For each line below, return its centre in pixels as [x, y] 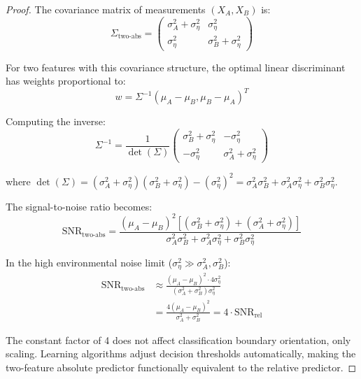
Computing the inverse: [56, 121]
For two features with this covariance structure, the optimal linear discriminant [176, 67]
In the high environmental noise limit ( [89, 262]
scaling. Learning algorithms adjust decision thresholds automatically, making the [181, 353]
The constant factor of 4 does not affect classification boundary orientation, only [178, 339]
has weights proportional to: [66, 81]
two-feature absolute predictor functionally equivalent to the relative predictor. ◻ [181, 367]
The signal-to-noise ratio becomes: [79, 206]
